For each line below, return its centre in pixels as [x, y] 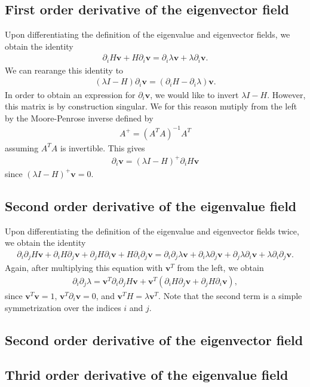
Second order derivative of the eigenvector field [154, 339]
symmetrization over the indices [63, 307]
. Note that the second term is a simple [230, 296]
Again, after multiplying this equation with [84, 268]
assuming [22, 147]
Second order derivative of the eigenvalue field [151, 205]
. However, [286, 94]
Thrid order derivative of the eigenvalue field [147, 375]
